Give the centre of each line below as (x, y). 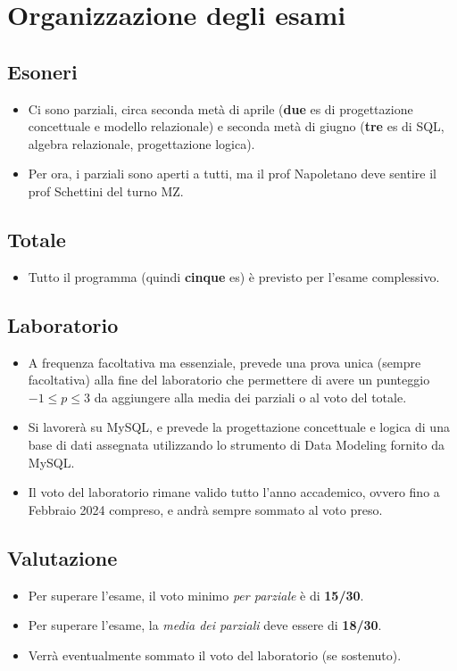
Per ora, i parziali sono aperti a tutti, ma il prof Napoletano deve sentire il (232, 174)
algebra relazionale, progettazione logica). (141, 143)
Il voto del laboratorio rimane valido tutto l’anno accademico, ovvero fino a (234, 492)
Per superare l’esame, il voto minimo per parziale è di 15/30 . (196, 595)
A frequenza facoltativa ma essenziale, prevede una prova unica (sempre (224, 362)
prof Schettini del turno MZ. (106, 191)
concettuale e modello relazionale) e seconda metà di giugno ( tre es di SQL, (236, 126)
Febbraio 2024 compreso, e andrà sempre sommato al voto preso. (205, 509)
